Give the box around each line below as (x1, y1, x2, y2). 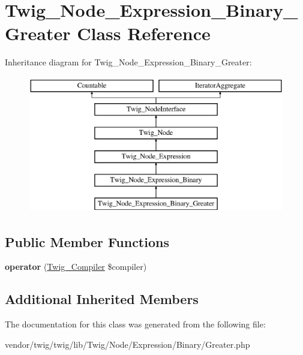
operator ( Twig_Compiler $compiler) (5, 260, 147, 273)
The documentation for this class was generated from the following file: (5, 318, 266, 330)
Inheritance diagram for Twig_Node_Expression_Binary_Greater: (5, 56, 252, 68)
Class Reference (77, 21, 211, 46)
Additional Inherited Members (5, 290, 199, 308)
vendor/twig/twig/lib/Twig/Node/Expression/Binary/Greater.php (5, 338, 250, 350)
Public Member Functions (5, 232, 169, 251)
